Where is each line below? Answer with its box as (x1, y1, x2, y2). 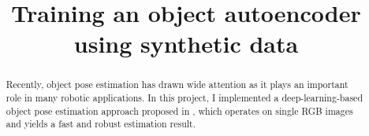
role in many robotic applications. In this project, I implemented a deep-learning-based (6, 91, 363, 105)
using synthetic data (73, 28, 299, 60)
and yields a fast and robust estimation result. (6, 117, 196, 130)
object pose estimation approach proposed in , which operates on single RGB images (6, 104, 353, 117)
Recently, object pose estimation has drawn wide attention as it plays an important (6, 78, 348, 91)
